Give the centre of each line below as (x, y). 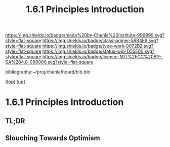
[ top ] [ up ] (15, 82)
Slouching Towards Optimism (53, 138)
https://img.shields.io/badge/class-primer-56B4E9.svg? (100, 41)
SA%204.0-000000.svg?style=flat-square (49, 62)
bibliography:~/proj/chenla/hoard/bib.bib (48, 72)
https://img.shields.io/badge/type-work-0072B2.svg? (98, 46)
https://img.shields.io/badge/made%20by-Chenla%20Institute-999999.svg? (85, 35)
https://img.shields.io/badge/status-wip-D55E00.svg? (98, 51)
